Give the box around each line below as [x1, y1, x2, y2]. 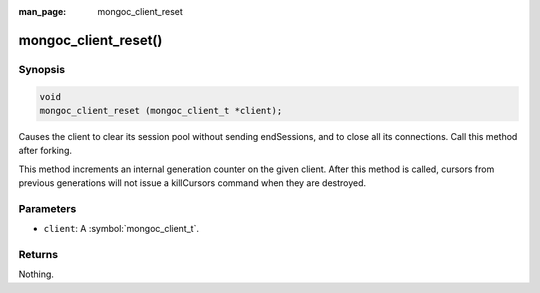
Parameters [18, 201, 77, 215]
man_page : [18, 6, 67, 17]
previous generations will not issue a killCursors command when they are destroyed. [18, 177, 367, 189]
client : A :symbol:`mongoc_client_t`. [43, 223, 200, 235]
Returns [18, 248, 59, 262]
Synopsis [18, 62, 65, 76]
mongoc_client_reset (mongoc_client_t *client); [39, 105, 283, 116]
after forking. [18, 145, 72, 157]
